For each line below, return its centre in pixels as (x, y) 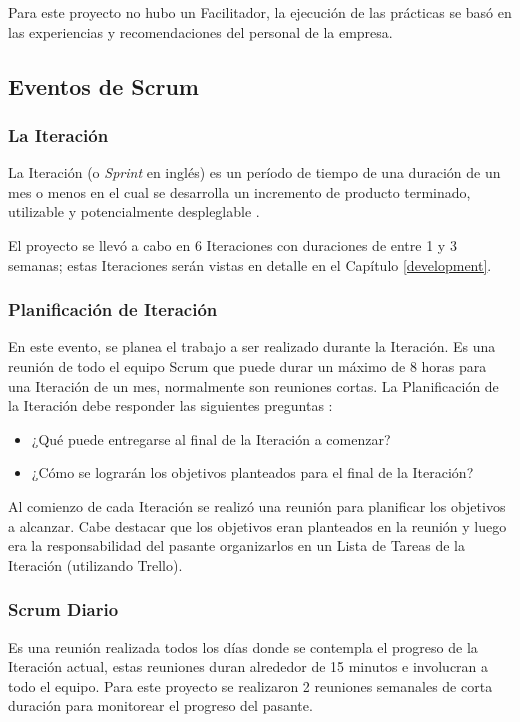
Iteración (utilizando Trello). (95, 564)
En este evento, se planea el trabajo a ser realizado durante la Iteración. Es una (252, 346)
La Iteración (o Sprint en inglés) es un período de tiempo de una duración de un (254, 172)
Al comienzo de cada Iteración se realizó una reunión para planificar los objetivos (257, 505)
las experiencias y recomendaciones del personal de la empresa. (200, 31)
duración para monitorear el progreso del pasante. (160, 705)
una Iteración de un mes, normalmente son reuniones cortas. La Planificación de (253, 385)
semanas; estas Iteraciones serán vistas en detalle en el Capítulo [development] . (250, 264)
